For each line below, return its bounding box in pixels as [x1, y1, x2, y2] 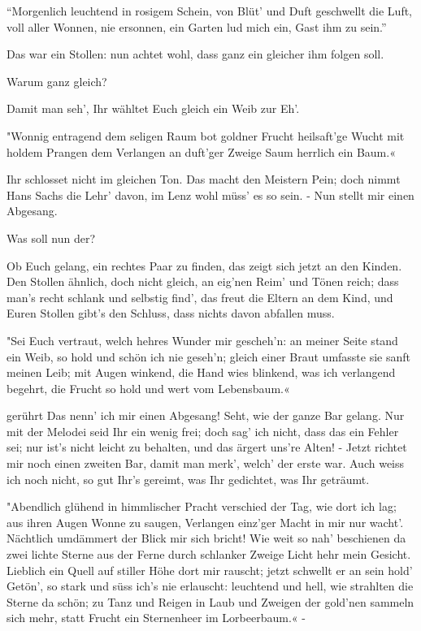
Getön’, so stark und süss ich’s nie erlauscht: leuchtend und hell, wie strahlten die [7, 577, 414, 594]
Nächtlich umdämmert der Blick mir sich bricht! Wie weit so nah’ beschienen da [7, 529, 406, 547]
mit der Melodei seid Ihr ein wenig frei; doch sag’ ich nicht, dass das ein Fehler [7, 422, 399, 439]
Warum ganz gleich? [7, 72, 107, 89]
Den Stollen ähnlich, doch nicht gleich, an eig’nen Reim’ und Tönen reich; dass [7, 273, 399, 290]
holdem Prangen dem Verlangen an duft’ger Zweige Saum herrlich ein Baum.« [7, 143, 396, 160]
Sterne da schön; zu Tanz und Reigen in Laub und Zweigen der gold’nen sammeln [7, 593, 414, 610]
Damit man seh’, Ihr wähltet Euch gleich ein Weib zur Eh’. [7, 100, 300, 117]
